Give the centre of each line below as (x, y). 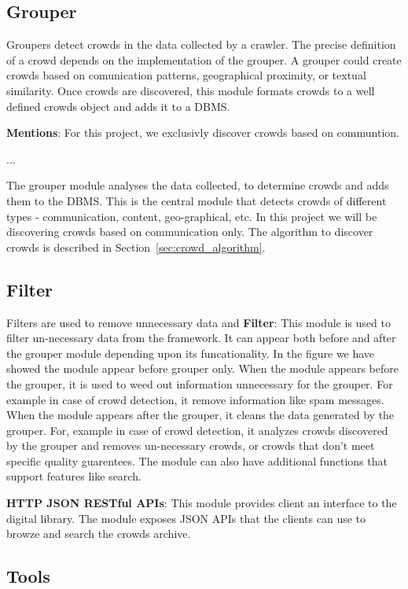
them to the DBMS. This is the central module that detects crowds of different (197, 200)
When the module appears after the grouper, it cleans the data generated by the (200, 415)
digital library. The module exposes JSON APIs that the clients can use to (186, 518)
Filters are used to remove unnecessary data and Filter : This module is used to (198, 322)
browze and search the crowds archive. (99, 534)
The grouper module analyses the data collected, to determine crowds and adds (198, 185)
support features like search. (74, 476)
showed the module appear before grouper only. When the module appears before (202, 368)
